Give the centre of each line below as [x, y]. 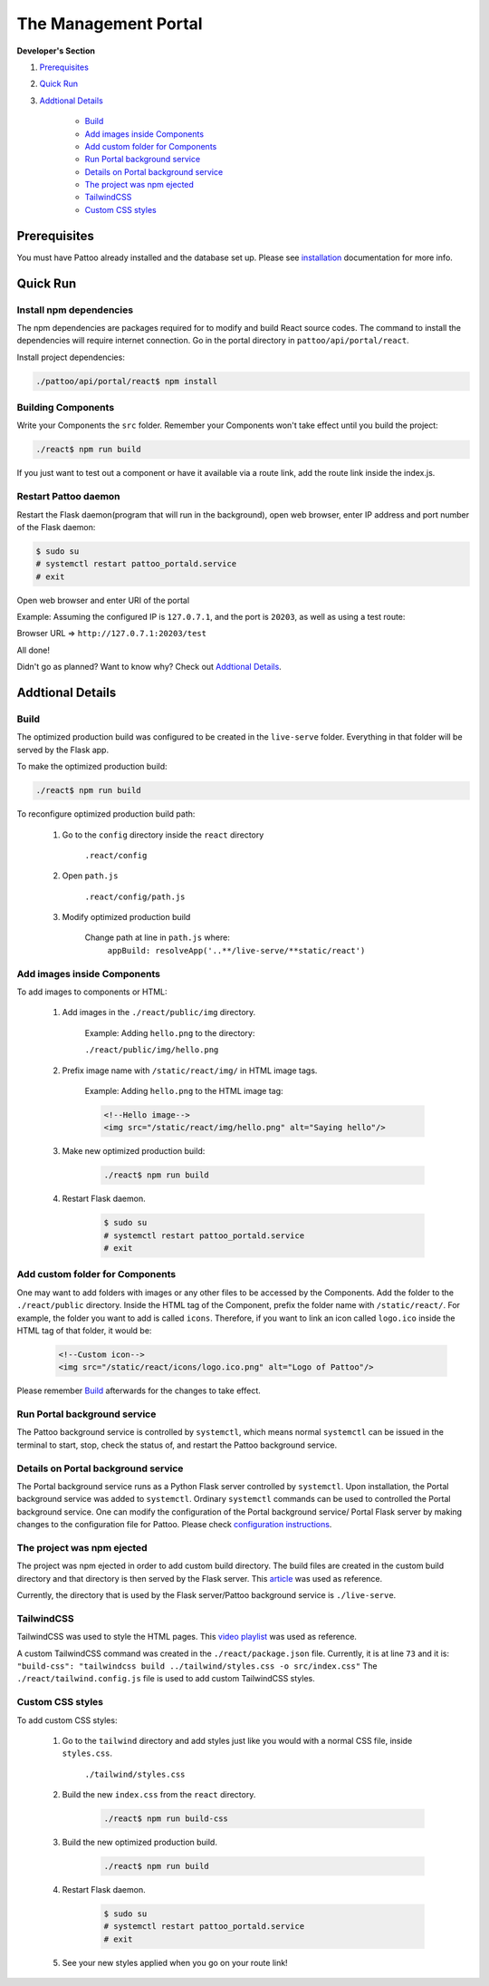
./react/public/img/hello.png [152, 1050]
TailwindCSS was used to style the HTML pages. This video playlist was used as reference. [187, 1637]
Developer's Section [56, 51]
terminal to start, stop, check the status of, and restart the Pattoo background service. [177, 1445]
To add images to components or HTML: [92, 992]
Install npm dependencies [75, 310]
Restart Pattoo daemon [69, 497]
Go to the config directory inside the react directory [163, 835]
